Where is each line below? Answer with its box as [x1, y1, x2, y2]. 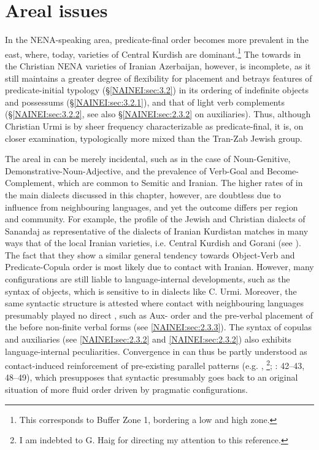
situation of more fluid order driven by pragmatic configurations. [5, 383, 248, 396]
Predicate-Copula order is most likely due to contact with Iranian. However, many [5, 260, 314, 273]
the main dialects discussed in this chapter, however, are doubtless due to [5, 188, 281, 201]
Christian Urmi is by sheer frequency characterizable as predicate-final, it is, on [5, 119, 304, 132]
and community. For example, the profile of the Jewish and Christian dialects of [5, 212, 306, 225]
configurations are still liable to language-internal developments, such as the [5, 273, 290, 285]
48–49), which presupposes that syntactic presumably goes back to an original [5, 371, 298, 384]
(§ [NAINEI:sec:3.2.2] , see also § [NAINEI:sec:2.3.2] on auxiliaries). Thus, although [5, 107, 311, 120]
